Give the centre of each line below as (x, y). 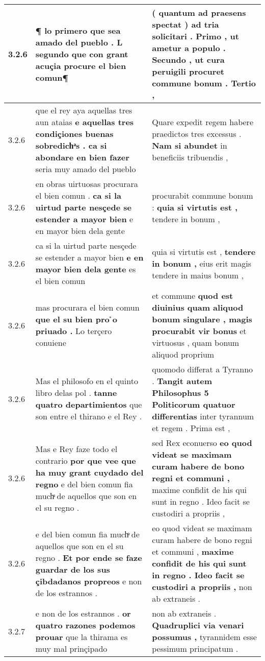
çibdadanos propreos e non (89, 581)
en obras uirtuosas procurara (87, 184)
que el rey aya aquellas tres (84, 110)
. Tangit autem (182, 381)
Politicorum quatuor (194, 404)
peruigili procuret (188, 71)
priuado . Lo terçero (74, 331)
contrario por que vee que (86, 460)
